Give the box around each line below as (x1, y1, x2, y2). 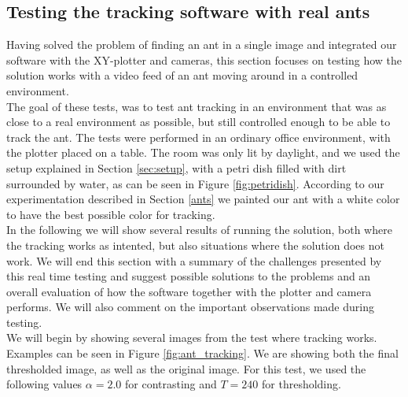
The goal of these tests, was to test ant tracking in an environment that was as (6, 98, 387, 114)
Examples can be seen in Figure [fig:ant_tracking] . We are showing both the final (6, 345, 399, 362)
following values (6, 376, 83, 392)
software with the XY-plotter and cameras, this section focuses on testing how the (6, 51, 402, 68)
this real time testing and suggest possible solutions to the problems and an (6, 268, 371, 284)
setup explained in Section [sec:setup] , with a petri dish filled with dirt (6, 159, 347, 176)
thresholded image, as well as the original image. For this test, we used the (6, 360, 366, 377)
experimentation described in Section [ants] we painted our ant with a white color (6, 191, 400, 207)
